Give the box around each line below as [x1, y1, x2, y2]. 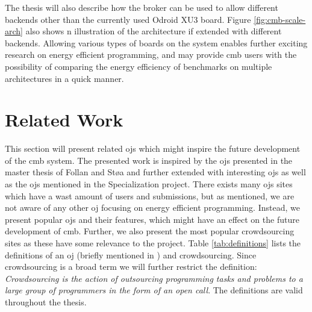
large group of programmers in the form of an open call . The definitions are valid [5, 284, 303, 296]
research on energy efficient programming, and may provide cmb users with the [5, 48, 297, 61]
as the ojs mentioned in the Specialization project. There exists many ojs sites [5, 178, 293, 190]
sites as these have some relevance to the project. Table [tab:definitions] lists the [5, 237, 301, 249]
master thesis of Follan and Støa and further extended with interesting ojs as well [5, 166, 306, 178]
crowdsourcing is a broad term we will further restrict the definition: [5, 260, 257, 273]
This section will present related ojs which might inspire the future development [5, 142, 301, 155]
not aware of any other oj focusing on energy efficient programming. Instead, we [5, 201, 300, 214]
